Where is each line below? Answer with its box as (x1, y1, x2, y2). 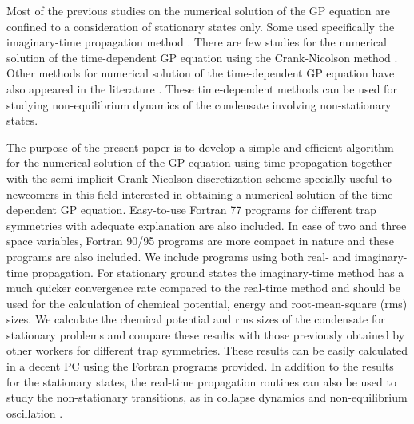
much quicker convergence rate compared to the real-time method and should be (6, 279, 400, 296)
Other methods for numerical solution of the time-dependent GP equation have (6, 65, 395, 81)
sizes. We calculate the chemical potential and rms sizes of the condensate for (6, 311, 385, 327)
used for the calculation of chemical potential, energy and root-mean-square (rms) (6, 295, 408, 311)
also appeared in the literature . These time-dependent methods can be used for (6, 80, 397, 97)
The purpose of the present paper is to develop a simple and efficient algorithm (6, 138, 394, 155)
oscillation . (6, 404, 63, 421)
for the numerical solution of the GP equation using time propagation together (6, 154, 392, 171)
